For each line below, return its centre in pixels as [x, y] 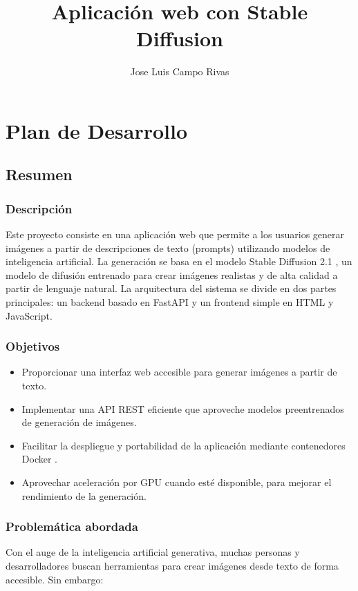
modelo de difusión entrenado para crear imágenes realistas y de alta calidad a [172, 274]
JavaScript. [29, 315]
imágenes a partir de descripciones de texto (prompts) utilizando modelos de [168, 248]
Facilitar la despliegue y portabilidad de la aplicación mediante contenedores [183, 445]
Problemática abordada [72, 526]
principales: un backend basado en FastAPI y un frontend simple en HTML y [170, 302]
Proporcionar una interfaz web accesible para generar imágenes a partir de [179, 372]
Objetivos [33, 346]
